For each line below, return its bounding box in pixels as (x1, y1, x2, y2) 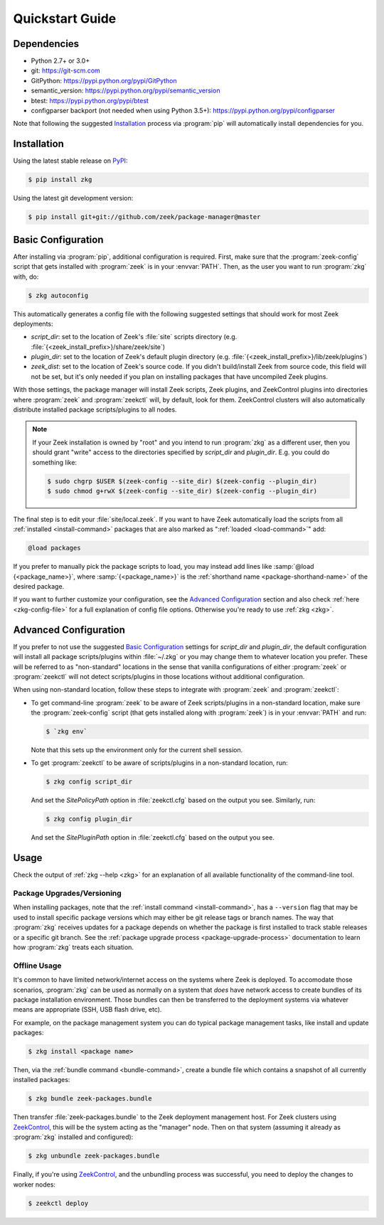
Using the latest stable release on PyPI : (13, 156, 128, 165)
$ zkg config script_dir (46, 778, 133, 786)
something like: (32, 458, 78, 466)
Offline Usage (13, 961, 62, 970)
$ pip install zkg (28, 176, 92, 184)
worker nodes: (13, 1180, 56, 1189)
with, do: (13, 272, 39, 281)
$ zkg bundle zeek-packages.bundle (28, 1095, 152, 1103)
